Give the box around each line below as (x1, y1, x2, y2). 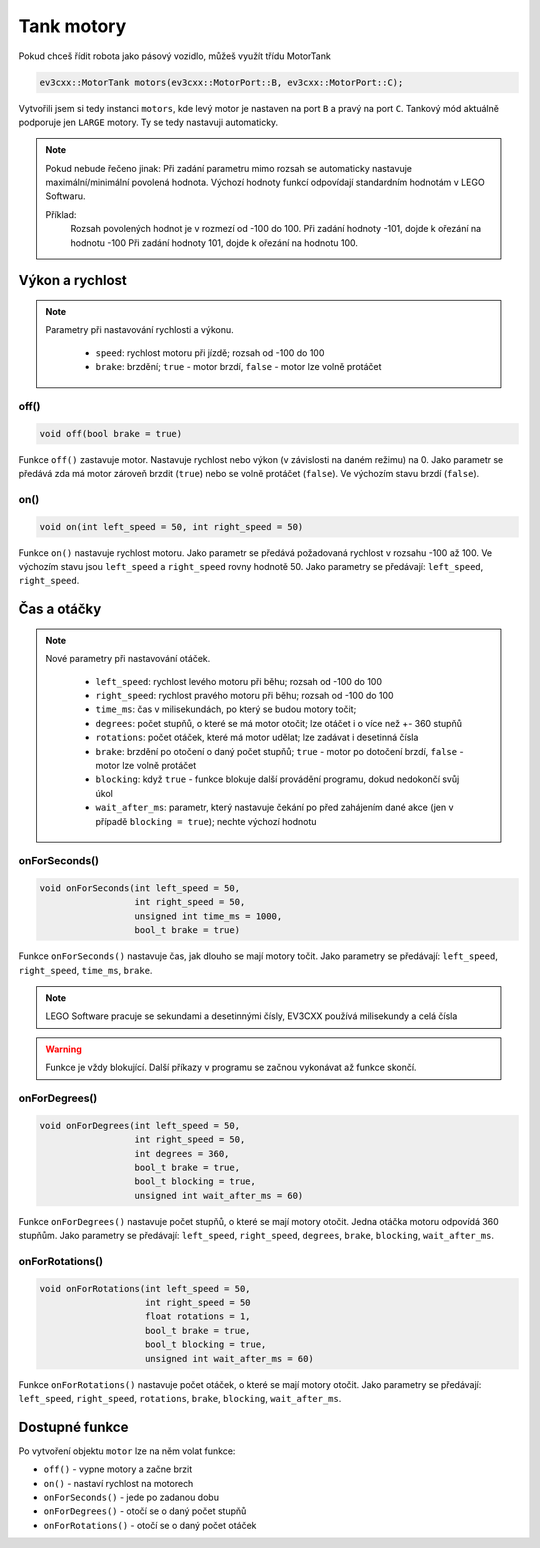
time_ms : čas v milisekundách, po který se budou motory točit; (95, 703, 357, 715)
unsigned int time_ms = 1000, (134, 910, 283, 922)
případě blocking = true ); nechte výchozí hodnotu (95, 815, 317, 827)
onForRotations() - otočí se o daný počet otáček (43, 1519, 257, 1531)
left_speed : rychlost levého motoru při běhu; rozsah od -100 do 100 (95, 675, 383, 687)
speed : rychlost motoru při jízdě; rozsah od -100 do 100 (95, 346, 325, 359)
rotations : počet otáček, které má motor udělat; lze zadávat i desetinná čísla (95, 731, 419, 744)
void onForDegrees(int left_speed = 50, (39, 1120, 240, 1131)
